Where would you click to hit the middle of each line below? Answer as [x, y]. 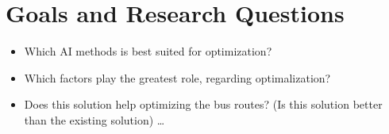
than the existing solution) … [94, 119]
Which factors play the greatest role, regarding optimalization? [177, 77]
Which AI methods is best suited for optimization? [148, 51]
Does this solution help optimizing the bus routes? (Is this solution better [203, 104]
